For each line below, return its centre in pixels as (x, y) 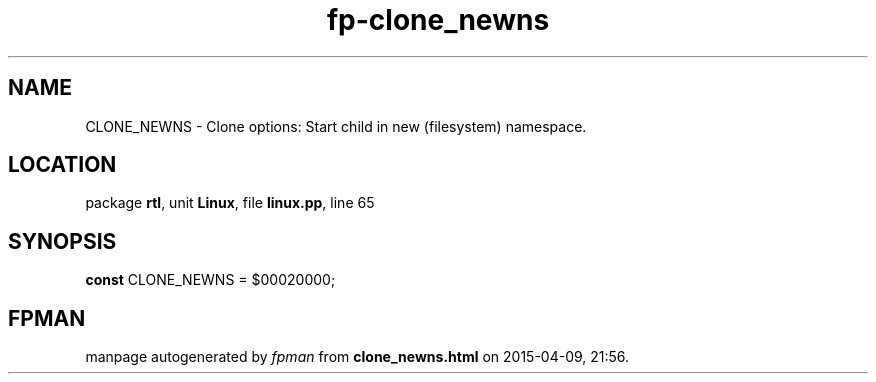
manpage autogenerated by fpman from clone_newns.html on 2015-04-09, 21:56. (357, 357)
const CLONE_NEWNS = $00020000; (210, 280)
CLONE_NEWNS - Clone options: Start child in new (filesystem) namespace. (336, 126)
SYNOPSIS (62, 241)
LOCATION (62, 165)
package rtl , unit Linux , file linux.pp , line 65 (230, 203)
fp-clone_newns (438, 20)
